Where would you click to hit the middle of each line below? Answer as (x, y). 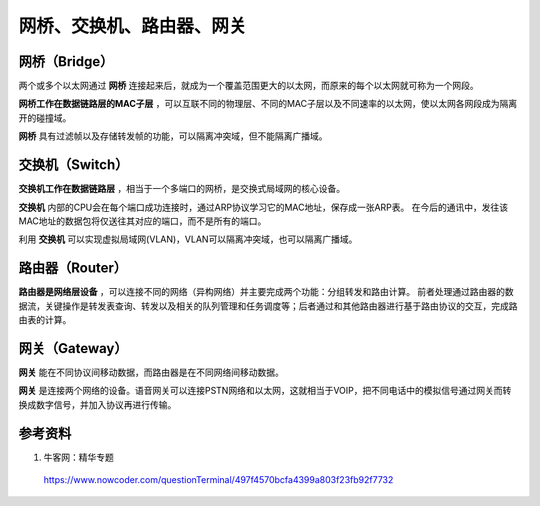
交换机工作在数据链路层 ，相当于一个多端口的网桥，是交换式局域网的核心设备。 (181, 189)
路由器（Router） (73, 268)
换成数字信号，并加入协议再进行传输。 (97, 404)
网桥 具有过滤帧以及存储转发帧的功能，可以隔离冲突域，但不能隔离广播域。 (173, 136)
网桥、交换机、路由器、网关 (132, 26)
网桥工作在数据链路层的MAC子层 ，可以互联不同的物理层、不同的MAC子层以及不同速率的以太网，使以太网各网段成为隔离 (268, 104)
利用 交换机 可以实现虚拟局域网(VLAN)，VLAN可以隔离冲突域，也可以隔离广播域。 (188, 239)
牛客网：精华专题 (78, 457)
